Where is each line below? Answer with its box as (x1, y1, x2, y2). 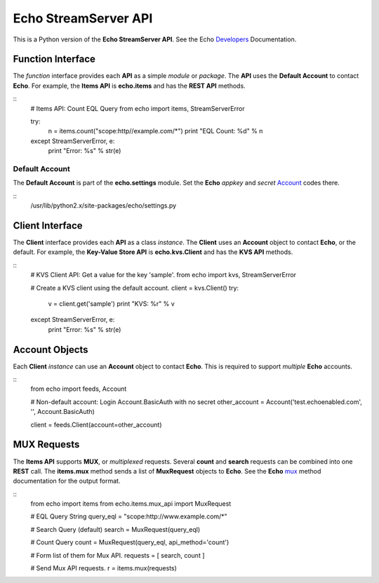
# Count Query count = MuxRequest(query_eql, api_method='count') (30, 538, 230, 547)
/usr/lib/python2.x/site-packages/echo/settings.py (30, 201, 177, 210)
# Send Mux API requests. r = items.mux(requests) (30, 564, 177, 572)
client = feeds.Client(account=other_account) (30, 420, 162, 429)
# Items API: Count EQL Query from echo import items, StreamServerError (30, 104, 245, 112)
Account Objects (13, 344, 88, 356)
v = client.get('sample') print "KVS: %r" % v (48, 299, 175, 308)
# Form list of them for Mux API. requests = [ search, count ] (30, 551, 205, 559)
